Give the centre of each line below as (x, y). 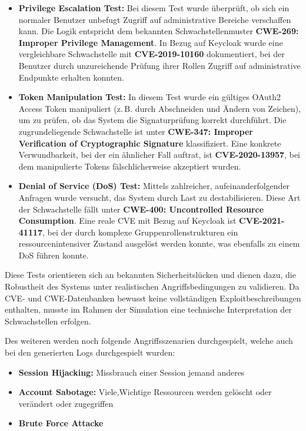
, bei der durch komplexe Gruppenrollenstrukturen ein (140, 232)
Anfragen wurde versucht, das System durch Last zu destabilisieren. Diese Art (159, 197)
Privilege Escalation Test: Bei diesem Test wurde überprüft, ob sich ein (154, 8)
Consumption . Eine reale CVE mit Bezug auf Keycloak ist (127, 221)
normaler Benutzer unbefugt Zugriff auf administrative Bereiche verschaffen (155, 19)
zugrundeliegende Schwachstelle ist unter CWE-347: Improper (136, 131)
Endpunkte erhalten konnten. (71, 77)
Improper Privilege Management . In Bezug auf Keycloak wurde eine (151, 42)
